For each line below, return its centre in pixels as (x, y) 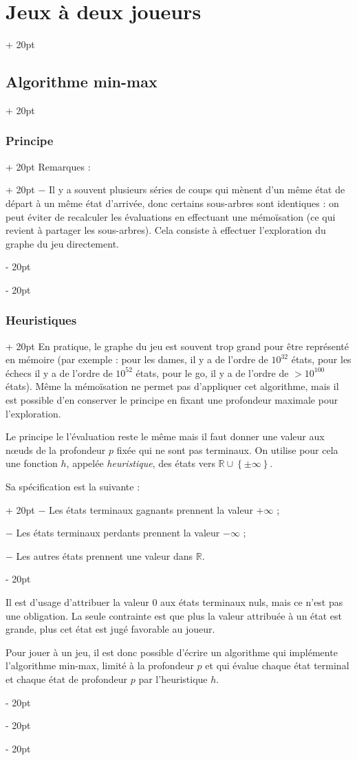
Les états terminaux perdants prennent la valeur (118, 533)
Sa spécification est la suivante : (73, 487)
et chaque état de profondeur (67, 678)
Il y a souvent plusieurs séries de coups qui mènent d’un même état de (197, 189)
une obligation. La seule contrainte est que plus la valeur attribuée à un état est (174, 615)
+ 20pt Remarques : (48, 166)
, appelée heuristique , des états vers (141, 463)
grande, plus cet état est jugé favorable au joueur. (110, 629)
